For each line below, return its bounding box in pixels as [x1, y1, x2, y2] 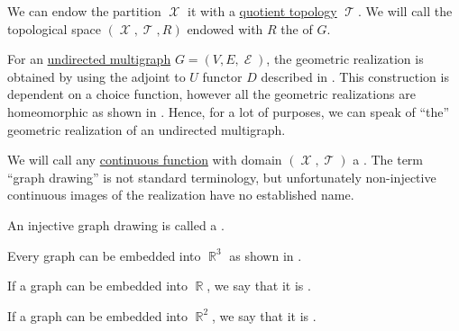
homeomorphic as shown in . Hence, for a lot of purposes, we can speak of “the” [7, 102, 450, 121]
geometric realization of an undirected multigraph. [7, 120, 286, 139]
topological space [7, 19, 101, 38]
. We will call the [358, 2, 453, 20]
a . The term [353, 150, 424, 169]
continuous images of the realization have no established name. [7, 185, 354, 204]
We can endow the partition [7, 2, 161, 20]
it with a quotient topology [188, 2, 337, 20]
